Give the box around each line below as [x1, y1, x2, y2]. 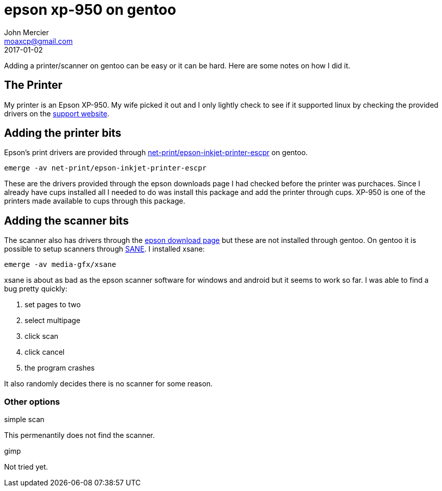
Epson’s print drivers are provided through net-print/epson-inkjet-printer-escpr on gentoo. [4, 148, 308, 157]
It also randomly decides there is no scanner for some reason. [4, 379, 213, 388]
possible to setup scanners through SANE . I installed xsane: [4, 244, 205, 254]
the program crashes [25, 363, 95, 373]
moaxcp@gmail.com [4, 36, 73, 45]
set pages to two [25, 300, 81, 309]
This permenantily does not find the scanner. [4, 431, 155, 440]
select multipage [25, 316, 81, 325]
